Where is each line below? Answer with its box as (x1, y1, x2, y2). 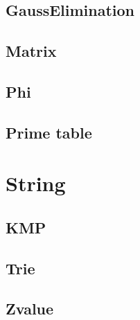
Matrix (6, 40, 57, 62)
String (6, 169, 66, 197)
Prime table (6, 121, 92, 143)
